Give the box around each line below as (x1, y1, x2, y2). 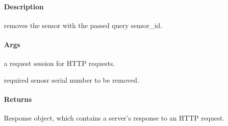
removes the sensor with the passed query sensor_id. (4, 20, 162, 30)
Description (4, 1, 44, 11)
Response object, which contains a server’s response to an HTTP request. (4, 113, 225, 123)
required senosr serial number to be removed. (4, 74, 139, 85)
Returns (4, 94, 32, 104)
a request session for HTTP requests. (4, 58, 115, 68)
